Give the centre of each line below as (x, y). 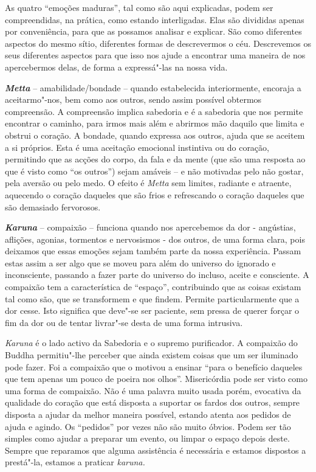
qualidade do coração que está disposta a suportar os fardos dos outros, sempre (153, 402)
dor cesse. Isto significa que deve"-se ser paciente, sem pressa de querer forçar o (152, 311)
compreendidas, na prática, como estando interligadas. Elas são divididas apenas (155, 19)
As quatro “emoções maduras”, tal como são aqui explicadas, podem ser (139, 7)
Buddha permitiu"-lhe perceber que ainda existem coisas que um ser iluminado (152, 355)
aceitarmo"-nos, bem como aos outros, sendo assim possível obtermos (133, 99)
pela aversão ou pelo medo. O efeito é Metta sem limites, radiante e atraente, (148, 183)
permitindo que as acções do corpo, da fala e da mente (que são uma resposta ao (155, 159)
